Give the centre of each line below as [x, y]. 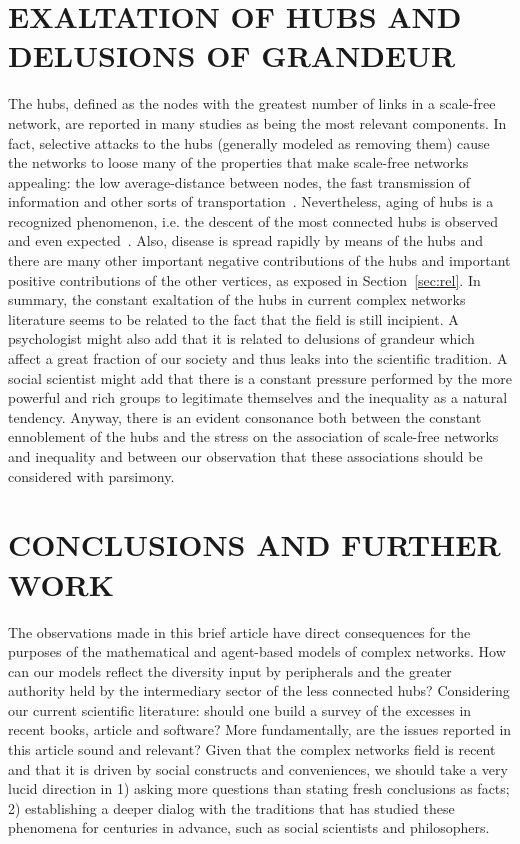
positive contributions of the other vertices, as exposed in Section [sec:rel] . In [244, 279]
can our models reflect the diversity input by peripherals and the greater [230, 670]
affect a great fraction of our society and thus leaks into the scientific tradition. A [258, 358]
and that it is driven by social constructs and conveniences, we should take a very [258, 768]
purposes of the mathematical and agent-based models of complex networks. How [257, 651]
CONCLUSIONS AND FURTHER [254, 544]
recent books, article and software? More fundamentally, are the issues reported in [260, 729]
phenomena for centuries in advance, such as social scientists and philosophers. [249, 827]
